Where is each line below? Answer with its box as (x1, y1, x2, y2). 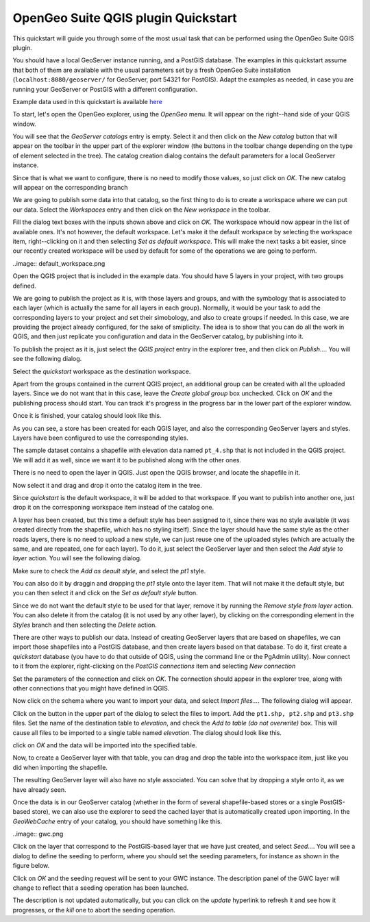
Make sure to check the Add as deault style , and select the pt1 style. (12, 566, 206, 575)
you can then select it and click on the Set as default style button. (12, 589, 198, 597)
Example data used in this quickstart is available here (12, 97, 162, 105)
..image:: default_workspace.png (12, 259, 106, 267)
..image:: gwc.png (12, 830, 64, 838)
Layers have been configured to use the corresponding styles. (12, 434, 188, 442)
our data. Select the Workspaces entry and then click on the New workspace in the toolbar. (12, 205, 271, 214)
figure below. (12, 862, 50, 870)
